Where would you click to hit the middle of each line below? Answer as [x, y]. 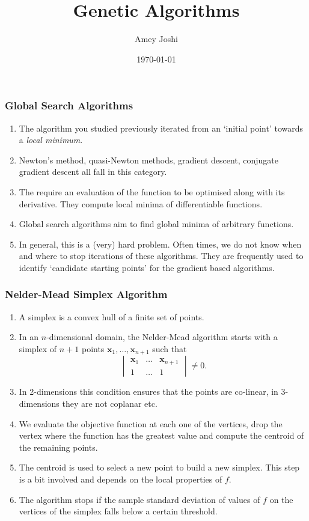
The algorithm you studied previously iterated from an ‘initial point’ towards [161, 128]
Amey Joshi [156, 39]
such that [170, 348]
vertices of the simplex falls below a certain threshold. [118, 511]
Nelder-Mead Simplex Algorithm [86, 294]
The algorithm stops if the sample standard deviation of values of [139, 499]
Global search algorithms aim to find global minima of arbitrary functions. [156, 224]
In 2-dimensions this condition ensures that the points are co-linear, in [148, 392]
